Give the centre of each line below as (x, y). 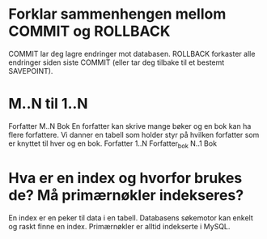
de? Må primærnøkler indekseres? (126, 195)
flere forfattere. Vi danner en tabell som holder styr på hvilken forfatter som (134, 134)
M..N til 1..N (48, 104)
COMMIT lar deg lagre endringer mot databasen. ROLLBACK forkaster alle (132, 53)
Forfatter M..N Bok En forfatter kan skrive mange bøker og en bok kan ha (130, 126)
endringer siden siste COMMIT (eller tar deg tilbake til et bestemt (117, 62)
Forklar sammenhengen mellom (117, 14)
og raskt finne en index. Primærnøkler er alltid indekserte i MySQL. (119, 226)
